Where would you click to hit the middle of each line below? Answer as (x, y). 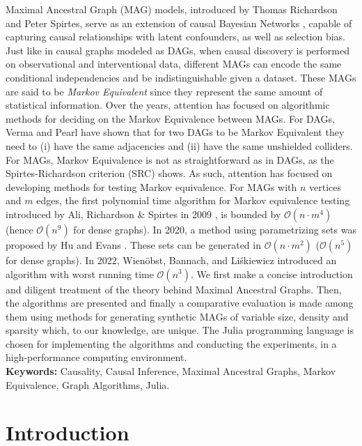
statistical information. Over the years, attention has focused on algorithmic (168, 105)
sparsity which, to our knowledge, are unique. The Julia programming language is (180, 330)
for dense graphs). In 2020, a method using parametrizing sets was (215, 229)
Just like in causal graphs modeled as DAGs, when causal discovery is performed (178, 50)
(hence (19, 229)
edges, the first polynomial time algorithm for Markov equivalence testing (193, 200)
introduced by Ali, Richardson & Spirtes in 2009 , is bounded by (143, 214)
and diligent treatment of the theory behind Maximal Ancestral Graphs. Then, (174, 289)
